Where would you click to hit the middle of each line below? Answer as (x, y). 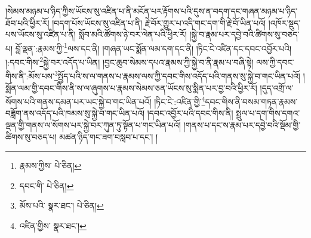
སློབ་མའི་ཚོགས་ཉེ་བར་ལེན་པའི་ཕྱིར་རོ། (133, 34)
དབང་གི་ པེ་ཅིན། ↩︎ (47, 185)
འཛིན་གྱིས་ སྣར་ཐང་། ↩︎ (53, 225)
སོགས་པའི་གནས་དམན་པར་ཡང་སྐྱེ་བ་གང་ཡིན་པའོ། (78, 101)
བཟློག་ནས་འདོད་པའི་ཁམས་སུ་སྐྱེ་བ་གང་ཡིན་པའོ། (75, 113)
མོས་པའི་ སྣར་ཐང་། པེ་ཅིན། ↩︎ (61, 205)
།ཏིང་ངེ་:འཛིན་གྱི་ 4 (180, 101)
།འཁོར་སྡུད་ (284, 22)
